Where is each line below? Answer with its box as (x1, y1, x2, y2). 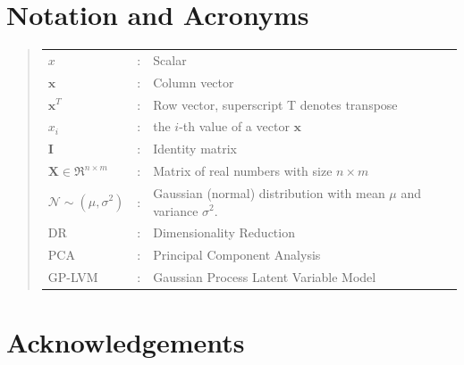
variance (153, 201, 198, 220)
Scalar (153, 50, 187, 69)
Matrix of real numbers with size (153, 162, 333, 180)
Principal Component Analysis (153, 245, 321, 264)
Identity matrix (153, 139, 238, 158)
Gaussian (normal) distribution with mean (153, 183, 385, 202)
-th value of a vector (179, 117, 290, 136)
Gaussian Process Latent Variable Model (153, 268, 376, 286)
